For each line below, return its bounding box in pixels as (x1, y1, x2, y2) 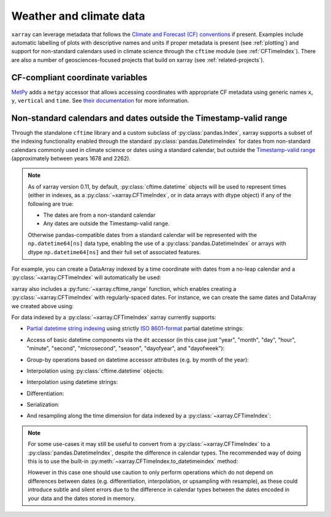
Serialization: (26, 401, 59, 409)
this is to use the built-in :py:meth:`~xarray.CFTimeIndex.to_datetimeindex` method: (28, 458, 238, 465)
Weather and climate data (11, 9, 145, 23)
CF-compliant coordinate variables (11, 72, 148, 83)
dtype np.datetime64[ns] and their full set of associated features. (28, 248, 202, 255)
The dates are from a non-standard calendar (43, 211, 156, 219)
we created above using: (11, 302, 74, 309)
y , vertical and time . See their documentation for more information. (11, 97, 189, 104)
